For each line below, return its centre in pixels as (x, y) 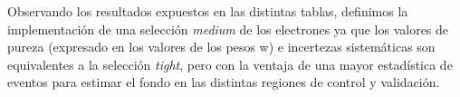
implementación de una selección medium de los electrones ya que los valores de (228, 29)
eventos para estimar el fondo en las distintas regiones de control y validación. (224, 82)
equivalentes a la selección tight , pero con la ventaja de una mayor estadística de (230, 64)
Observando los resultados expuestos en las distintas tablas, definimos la (208, 11)
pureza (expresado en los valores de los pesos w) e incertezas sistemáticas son (221, 47)
